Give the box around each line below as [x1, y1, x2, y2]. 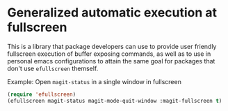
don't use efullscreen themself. [7, 64, 99, 72]
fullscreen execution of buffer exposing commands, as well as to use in [7, 50, 211, 58]
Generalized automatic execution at [7, 5, 218, 21]
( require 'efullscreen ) [7, 91, 76, 98]
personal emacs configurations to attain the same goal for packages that [7, 57, 215, 65]
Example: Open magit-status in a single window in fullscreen [7, 77, 182, 85]
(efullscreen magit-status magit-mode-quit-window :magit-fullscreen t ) [7, 97, 222, 104]
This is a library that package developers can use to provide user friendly [7, 42, 217, 50]
